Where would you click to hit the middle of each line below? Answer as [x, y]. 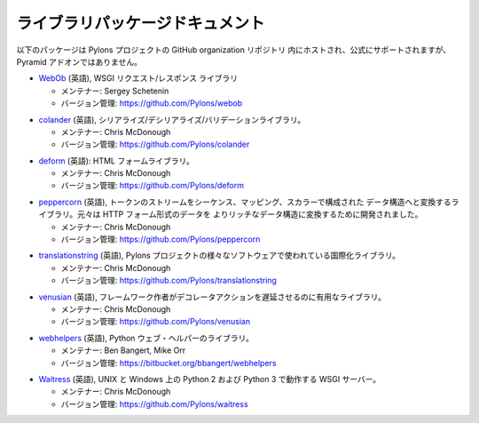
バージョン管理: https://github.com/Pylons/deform [152, 186]
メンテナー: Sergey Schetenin [115, 91]
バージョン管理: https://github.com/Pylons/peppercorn [161, 239]
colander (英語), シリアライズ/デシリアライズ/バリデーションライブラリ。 [172, 119]
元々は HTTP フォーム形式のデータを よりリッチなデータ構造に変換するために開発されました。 [250, 214]
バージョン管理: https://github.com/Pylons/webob [152, 103]
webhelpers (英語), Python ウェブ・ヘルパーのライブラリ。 [146, 338]
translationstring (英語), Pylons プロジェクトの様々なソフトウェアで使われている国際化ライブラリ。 [220, 255]
